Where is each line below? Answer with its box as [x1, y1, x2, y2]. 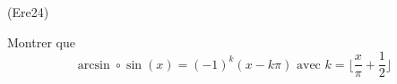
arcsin [77, 58, 110, 71]
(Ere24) [7, 3, 49, 21]
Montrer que [7, 32, 75, 51]
